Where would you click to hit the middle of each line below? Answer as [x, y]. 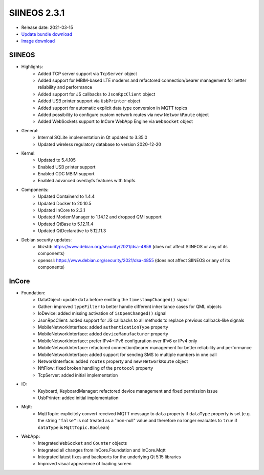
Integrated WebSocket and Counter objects [82, 443]
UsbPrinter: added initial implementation [78, 398]
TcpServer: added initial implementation [78, 375]
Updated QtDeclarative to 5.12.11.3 [72, 231]
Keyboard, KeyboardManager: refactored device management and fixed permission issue [128, 391]
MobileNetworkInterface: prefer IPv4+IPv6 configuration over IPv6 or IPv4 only [118, 341]
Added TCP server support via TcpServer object [88, 73]
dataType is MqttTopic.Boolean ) [74, 427]
